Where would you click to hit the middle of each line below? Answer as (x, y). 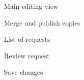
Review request (27, 55)
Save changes (24, 72)
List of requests (27, 39)
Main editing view (31, 6)
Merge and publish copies (42, 22)
